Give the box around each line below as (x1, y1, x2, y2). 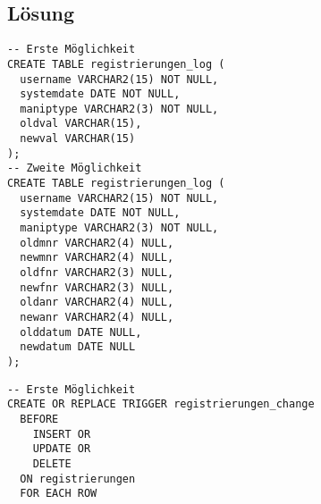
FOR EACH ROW (20, 487, 97, 500)
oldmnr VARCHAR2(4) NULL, (20, 236, 174, 249)
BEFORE (20, 412, 59, 425)
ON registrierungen (20, 472, 136, 485)
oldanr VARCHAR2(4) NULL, (20, 296, 174, 309)
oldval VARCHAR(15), (20, 117, 142, 130)
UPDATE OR (32, 442, 91, 456)
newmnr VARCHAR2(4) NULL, (20, 251, 174, 265)
